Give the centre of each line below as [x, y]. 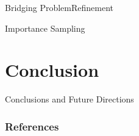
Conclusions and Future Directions [69, 99]
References [32, 126]
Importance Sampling [45, 28]
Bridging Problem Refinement [59, 7]
